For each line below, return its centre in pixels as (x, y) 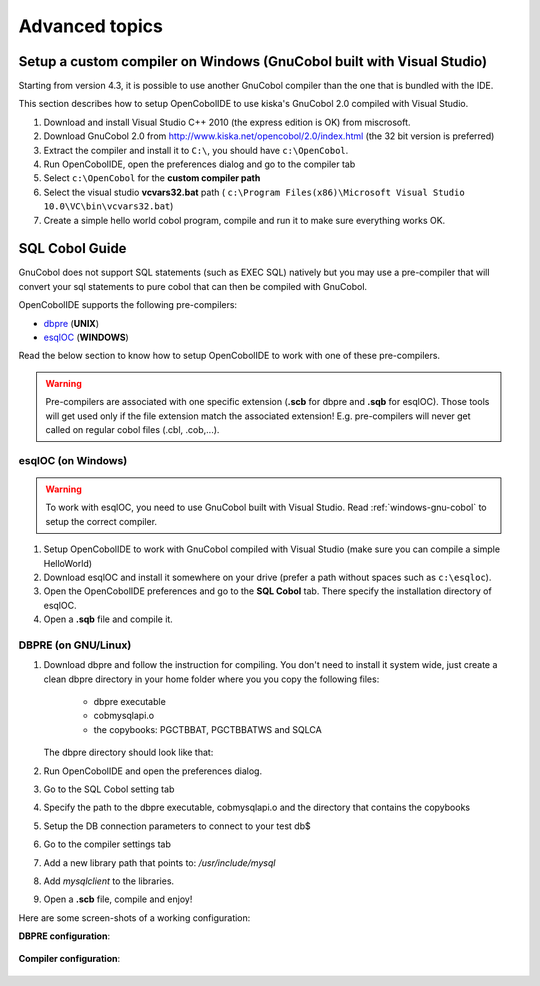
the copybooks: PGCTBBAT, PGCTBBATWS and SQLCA (207, 729)
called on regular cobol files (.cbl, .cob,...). (132, 429)
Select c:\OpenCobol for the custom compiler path (152, 178)
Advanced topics (91, 26)
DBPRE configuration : (64, 936)
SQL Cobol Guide (72, 248)
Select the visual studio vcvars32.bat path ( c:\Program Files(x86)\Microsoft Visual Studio (254, 192)
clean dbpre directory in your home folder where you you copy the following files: (211, 679)
